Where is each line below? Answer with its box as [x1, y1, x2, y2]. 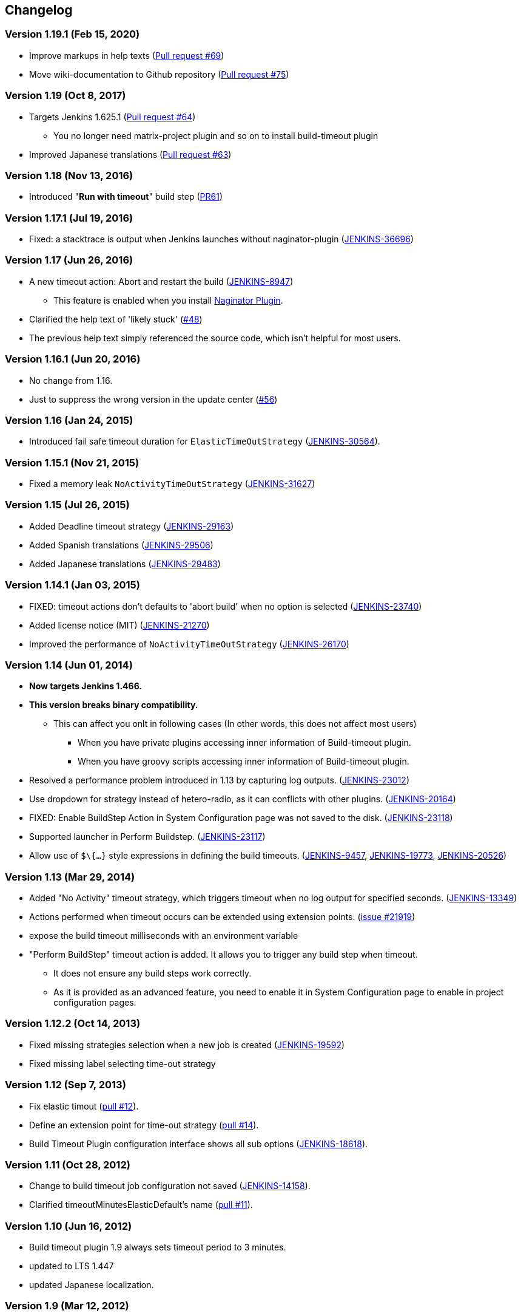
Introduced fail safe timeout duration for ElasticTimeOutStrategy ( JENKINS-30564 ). [29, 436, 380, 447]
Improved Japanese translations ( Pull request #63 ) [29, 149, 232, 160]
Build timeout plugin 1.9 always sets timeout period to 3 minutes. [29, 1242, 286, 1253]
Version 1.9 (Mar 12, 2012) [5, 1300, 129, 1312]
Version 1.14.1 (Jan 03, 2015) [5, 579, 140, 592]
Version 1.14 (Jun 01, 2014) [5, 658, 133, 671]
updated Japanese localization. [29, 1280, 154, 1290]
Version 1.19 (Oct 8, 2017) [5, 89, 126, 102]
